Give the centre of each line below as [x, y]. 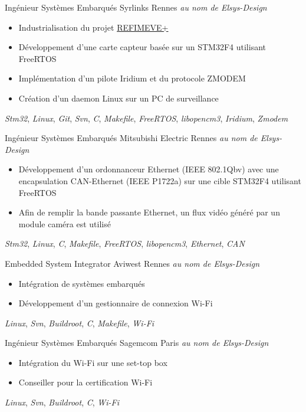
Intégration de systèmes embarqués [82, 283]
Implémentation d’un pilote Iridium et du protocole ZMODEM [132, 78]
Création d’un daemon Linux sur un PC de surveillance [119, 98]
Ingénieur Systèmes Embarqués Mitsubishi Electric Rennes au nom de [131, 138]
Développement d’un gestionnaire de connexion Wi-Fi [116, 303]
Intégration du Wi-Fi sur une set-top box [93, 362]
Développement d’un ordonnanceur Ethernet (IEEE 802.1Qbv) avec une [149, 169]
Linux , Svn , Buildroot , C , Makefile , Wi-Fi [80, 323]
